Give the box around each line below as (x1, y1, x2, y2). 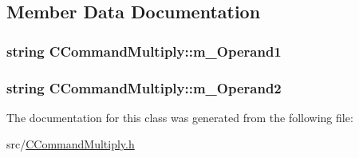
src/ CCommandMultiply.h (6, 136, 135, 152)
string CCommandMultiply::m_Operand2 (6, 77, 282, 97)
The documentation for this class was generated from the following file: (6, 109, 353, 125)
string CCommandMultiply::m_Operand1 (6, 41, 282, 61)
